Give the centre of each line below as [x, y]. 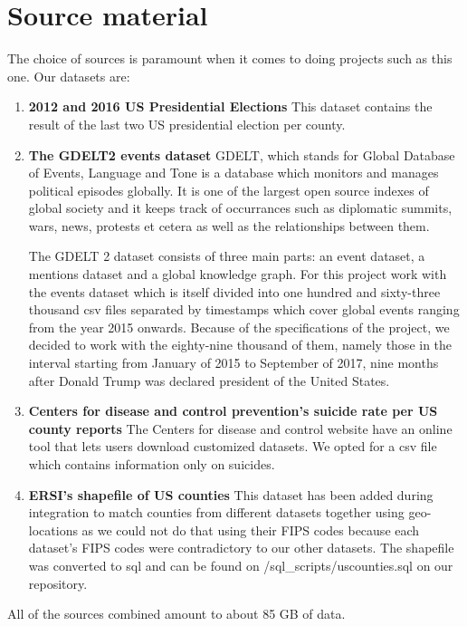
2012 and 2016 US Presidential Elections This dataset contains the [230, 106]
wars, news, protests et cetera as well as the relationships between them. [229, 225]
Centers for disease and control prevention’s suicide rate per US [233, 411]
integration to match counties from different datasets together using [216, 512]
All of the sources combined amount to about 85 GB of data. [176, 614]
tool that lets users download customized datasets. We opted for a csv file [233, 446]
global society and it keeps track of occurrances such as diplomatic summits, [240, 208]
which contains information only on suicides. [152, 464]
